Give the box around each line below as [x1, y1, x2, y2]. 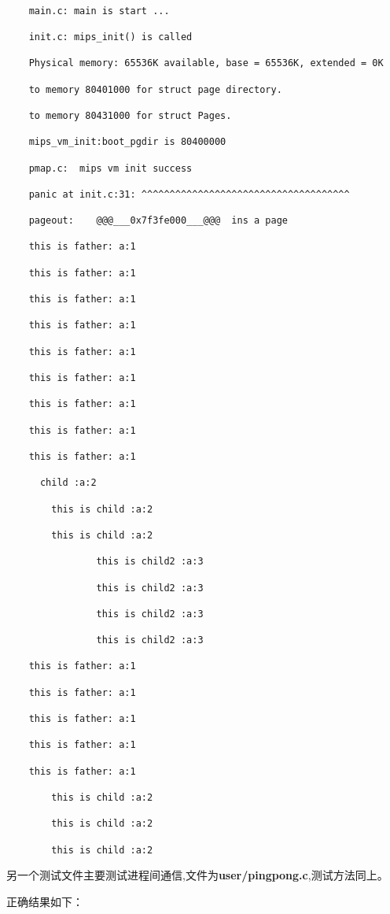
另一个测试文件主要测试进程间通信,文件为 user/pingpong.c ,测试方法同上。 [6, 867, 388, 883]
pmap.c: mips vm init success [28, 162, 193, 174]
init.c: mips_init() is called [28, 31, 193, 43]
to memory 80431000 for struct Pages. [28, 109, 232, 121]
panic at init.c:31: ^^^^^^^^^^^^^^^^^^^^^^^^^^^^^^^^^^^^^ [28, 188, 350, 200]
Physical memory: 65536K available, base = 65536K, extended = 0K [28, 57, 384, 69]
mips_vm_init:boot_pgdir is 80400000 [28, 136, 226, 148]
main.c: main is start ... [28, 5, 170, 17]
